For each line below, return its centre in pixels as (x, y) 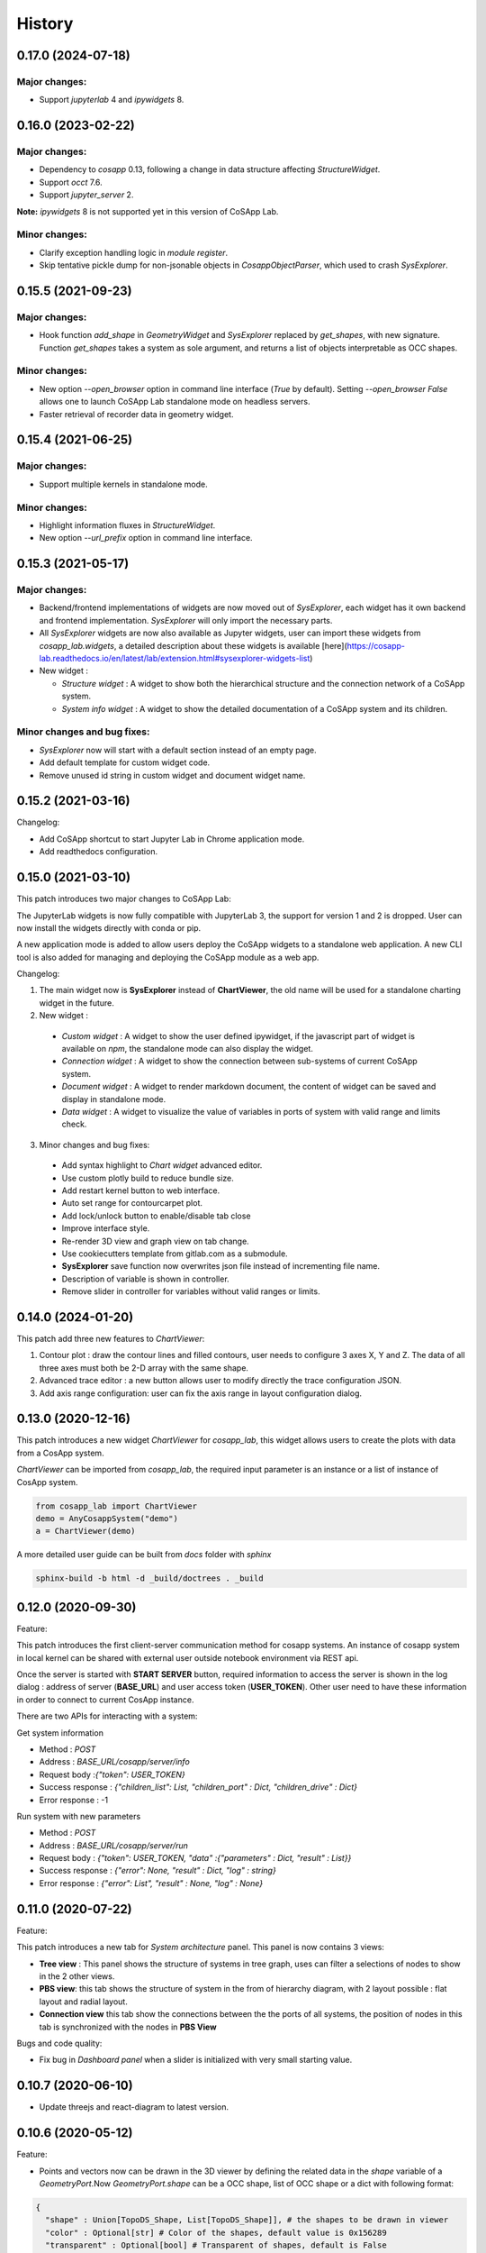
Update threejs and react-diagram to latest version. (134, 2107)
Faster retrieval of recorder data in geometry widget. (136, 414)
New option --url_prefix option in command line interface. (146, 538)
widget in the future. (76, 1003)
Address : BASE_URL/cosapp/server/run (113, 1845)
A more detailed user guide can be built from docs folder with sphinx (144, 1555)
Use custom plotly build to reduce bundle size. (148, 1178)
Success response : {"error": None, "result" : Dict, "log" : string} (157, 1871)
